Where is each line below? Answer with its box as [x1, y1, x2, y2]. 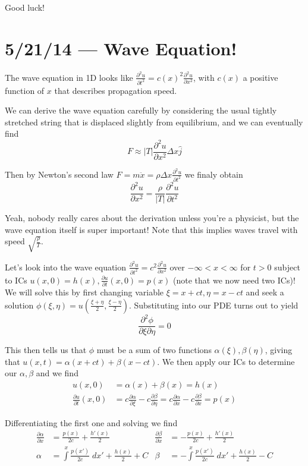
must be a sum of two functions [96, 344, 212, 356]
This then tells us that [5, 344, 87, 356]
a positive [243, 71, 278, 83]
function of [5, 84, 45, 96]
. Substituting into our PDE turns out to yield [129, 298, 298, 311]
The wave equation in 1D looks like [5, 71, 133, 83]
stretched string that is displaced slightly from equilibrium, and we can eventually [5, 115, 303, 128]
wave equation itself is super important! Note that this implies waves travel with [5, 223, 298, 235]
